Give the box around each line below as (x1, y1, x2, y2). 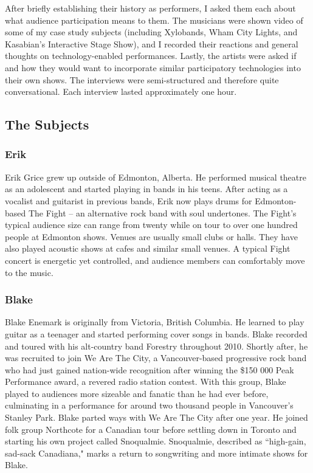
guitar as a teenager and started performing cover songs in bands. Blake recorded (5, 327, 308, 340)
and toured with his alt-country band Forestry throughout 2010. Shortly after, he (5, 339, 308, 352)
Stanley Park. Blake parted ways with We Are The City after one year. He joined (5, 411, 308, 424)
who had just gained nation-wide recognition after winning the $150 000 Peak (5, 363, 294, 376)
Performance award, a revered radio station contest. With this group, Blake (5, 375, 286, 388)
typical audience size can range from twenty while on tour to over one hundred (5, 218, 298, 231)
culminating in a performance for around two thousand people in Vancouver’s (5, 399, 294, 412)
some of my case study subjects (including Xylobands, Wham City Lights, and (5, 26, 298, 38)
